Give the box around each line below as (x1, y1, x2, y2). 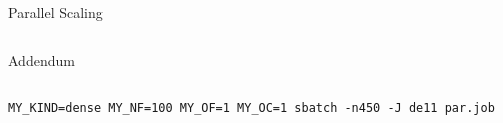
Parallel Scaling (8, 2, 103, 22)
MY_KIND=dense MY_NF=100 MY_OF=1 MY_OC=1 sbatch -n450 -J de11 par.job (8, 101, 495, 116)
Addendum (8, 49, 75, 70)
